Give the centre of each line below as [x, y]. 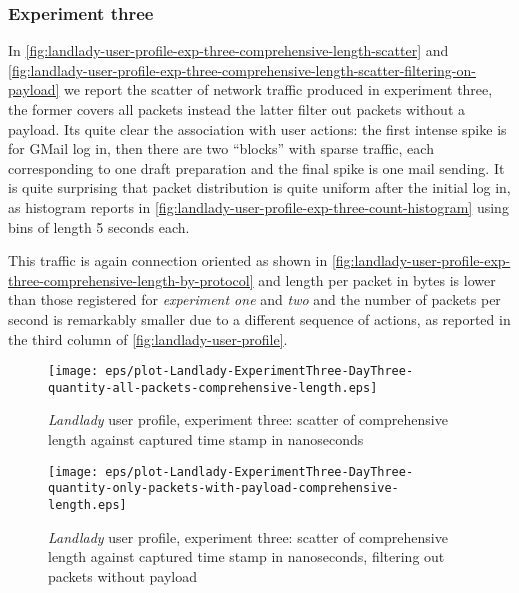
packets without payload [123, 575]
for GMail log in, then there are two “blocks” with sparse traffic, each [221, 148]
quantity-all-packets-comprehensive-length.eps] [213, 387]
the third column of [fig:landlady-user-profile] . [148, 338]
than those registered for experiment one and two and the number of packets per [254, 299]
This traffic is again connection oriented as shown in [168, 260]
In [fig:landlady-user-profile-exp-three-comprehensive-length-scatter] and [228, 50]
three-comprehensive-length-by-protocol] [131, 279]
